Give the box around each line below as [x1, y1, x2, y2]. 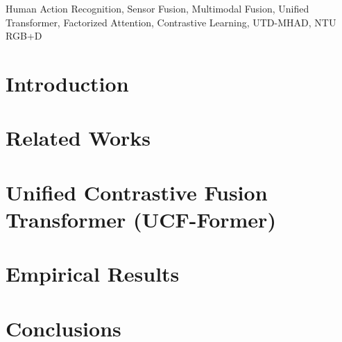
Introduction [6, 69, 129, 97]
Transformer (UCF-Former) [6, 205, 276, 233]
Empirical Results [6, 259, 180, 288]
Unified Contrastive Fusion [6, 178, 268, 206]
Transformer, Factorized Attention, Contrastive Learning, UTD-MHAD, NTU [6, 15, 336, 29]
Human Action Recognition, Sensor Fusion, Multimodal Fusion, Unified [6, 1, 309, 15]
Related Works [6, 123, 151, 152]
